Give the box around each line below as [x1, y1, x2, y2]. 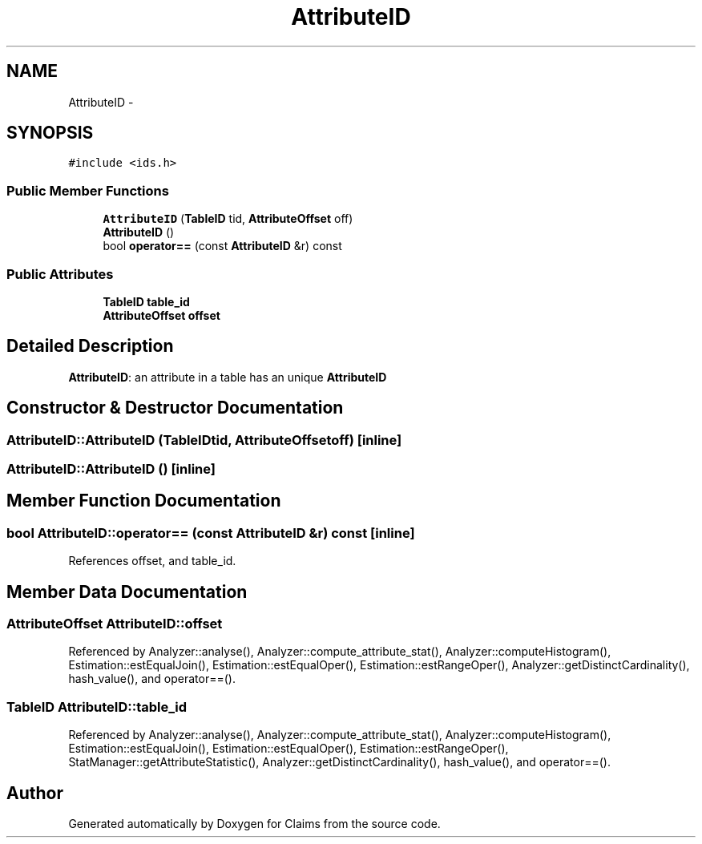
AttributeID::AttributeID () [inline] [6, 461, 216, 477]
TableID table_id [103, 294, 190, 309]
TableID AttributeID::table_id [6, 698, 187, 715]
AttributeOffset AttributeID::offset [6, 616, 223, 632]
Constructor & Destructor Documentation [6, 398, 344, 418]
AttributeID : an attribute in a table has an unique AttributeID [68, 370, 387, 384]
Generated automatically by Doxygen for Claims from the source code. [68, 817, 441, 831]
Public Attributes [6, 265, 114, 282]
